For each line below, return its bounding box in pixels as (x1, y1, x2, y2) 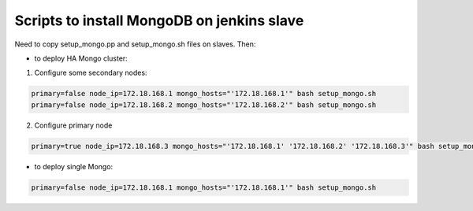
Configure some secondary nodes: (34, 68, 147, 78)
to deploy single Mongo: (34, 161, 114, 171)
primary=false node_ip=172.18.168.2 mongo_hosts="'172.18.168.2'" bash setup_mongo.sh (31, 100, 377, 109)
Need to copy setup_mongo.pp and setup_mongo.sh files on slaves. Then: (14, 39, 256, 49)
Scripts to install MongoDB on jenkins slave (14, 12, 304, 29)
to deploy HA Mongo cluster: (34, 54, 128, 63)
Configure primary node (34, 120, 113, 130)
